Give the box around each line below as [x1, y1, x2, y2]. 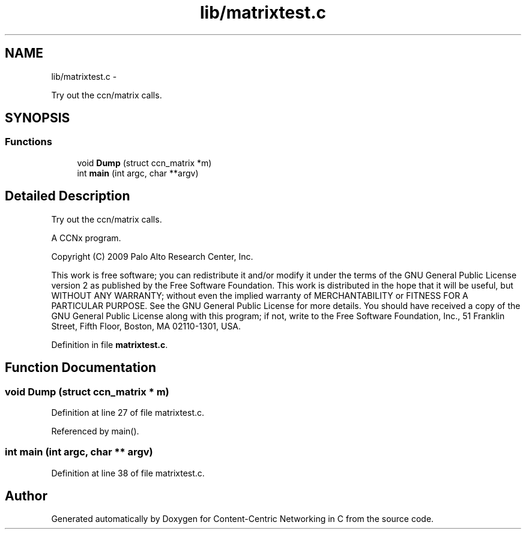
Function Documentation [5, 360, 156, 376]
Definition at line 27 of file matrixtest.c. [51, 407, 205, 418]
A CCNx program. [51, 232, 121, 243]
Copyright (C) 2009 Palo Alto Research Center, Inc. [51, 251, 253, 262]
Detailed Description [5, 188, 130, 204]
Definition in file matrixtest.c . [51, 339, 168, 350]
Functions [5, 136, 52, 148]
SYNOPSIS [5, 110, 70, 126]
